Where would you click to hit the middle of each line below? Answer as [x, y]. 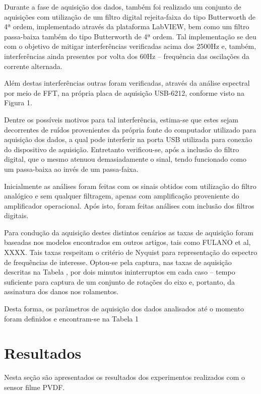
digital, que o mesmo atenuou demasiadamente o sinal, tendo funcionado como [125, 159]
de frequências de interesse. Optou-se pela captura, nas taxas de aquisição [118, 262]
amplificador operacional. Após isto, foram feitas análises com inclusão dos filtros [129, 205]
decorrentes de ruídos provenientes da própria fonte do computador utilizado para [130, 129]
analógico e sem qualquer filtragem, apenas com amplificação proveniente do [122, 196]
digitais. [16, 215]
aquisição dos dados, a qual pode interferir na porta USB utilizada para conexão [128, 139]
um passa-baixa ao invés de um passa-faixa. [71, 169]
